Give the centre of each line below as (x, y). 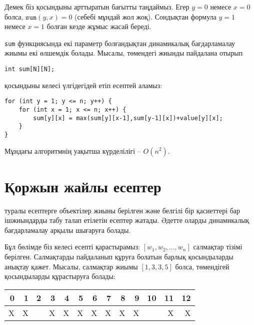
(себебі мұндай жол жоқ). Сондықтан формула (145, 16)
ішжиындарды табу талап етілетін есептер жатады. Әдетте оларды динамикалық (127, 220)
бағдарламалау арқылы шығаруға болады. (68, 230)
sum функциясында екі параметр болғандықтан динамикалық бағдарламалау (120, 43)
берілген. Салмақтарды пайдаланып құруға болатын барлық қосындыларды (119, 257)
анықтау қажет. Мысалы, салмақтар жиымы (71, 266)
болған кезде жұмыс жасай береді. (99, 26)
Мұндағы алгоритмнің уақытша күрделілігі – (73, 150)
